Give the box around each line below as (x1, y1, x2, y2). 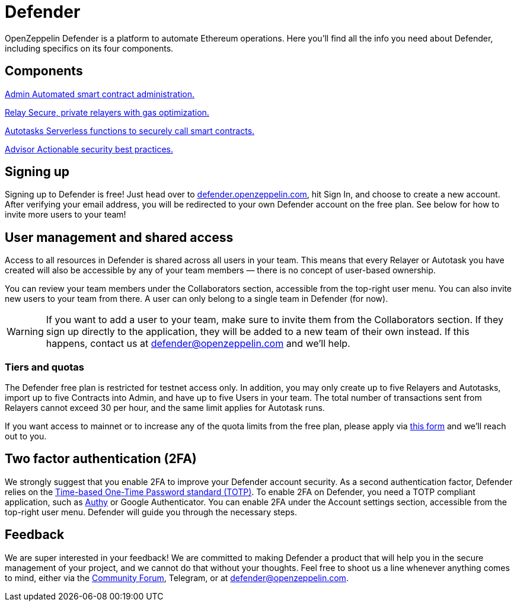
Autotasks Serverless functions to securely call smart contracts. (5, 125, 255, 136)
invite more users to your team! (5, 209, 126, 220)
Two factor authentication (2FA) (5, 451, 197, 467)
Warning (7, 326, 44, 338)
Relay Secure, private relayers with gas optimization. (5, 107, 209, 117)
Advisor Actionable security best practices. (5, 143, 173, 154)
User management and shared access (5, 229, 234, 245)
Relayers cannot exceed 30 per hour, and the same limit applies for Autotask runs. (5, 403, 325, 413)
